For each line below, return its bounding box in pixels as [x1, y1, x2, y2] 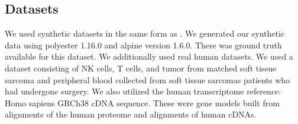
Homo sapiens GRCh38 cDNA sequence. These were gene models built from [5, 96, 280, 109]
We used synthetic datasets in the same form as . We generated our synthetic [5, 27, 285, 40]
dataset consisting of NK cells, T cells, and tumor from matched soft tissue [5, 61, 277, 74]
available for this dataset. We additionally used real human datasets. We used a [5, 50, 293, 63]
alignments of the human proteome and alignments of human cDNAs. [5, 108, 257, 120]
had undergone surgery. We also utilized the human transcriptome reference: [5, 85, 281, 97]
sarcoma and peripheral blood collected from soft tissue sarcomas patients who [5, 73, 290, 86]
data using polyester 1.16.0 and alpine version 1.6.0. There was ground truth [5, 38, 282, 51]
